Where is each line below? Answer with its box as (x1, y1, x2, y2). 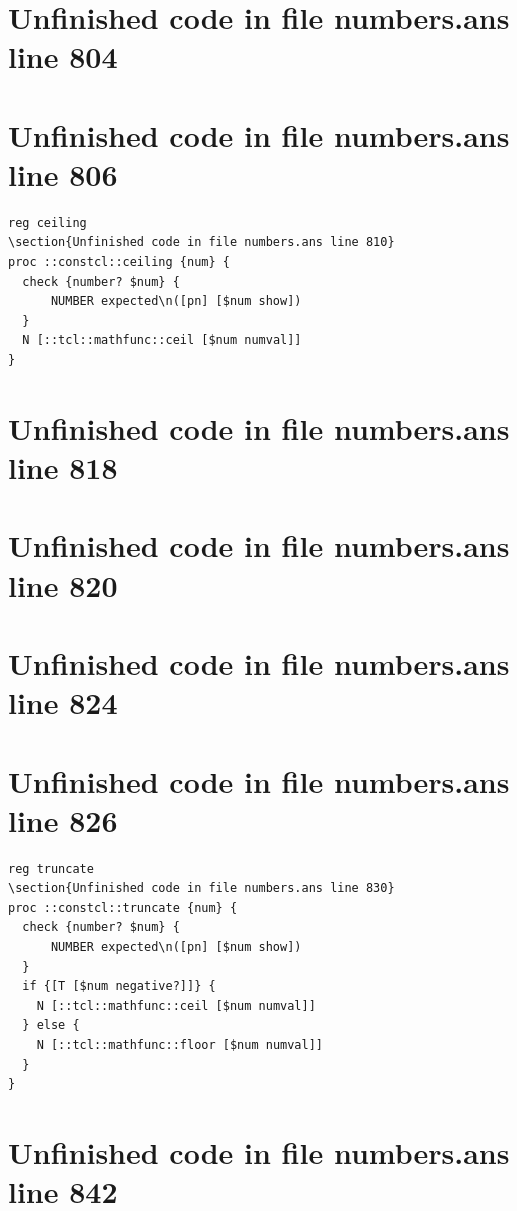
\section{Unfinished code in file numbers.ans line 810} (8, 235, 395, 250)
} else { (22, 1018, 80, 1033)
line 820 (8, 564, 118, 605)
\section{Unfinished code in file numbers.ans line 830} (8, 881, 395, 896)
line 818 (8, 447, 118, 487)
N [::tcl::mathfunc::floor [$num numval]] (36, 1037, 323, 1052)
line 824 (8, 682, 118, 723)
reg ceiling (8, 215, 87, 230)
